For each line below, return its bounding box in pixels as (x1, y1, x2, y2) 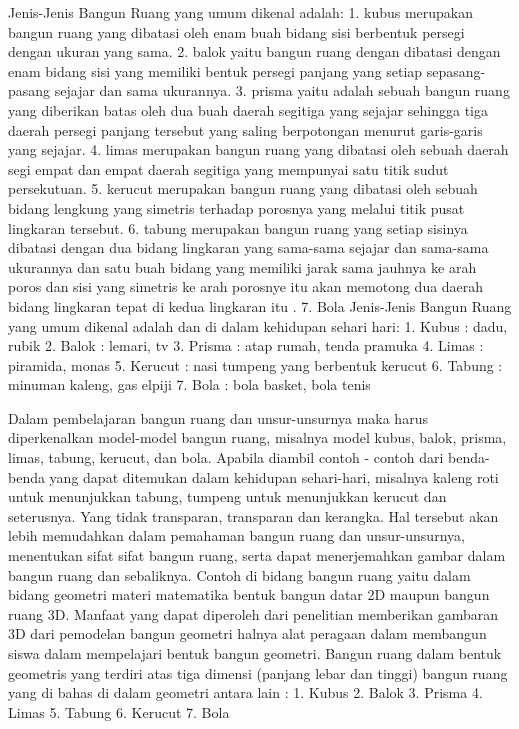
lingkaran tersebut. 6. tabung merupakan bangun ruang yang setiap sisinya (8, 217, 468, 238)
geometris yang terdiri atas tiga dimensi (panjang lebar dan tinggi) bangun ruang (8, 662, 508, 683)
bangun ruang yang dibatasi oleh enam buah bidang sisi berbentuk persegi (8, 21, 465, 42)
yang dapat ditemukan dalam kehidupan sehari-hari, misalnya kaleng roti (49, 466, 499, 487)
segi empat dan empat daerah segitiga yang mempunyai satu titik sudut (8, 158, 449, 179)
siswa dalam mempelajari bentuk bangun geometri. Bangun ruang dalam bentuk (8, 643, 502, 663)
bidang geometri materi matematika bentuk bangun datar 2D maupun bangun (8, 584, 490, 605)
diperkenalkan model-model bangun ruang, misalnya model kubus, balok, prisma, (8, 427, 507, 448)
